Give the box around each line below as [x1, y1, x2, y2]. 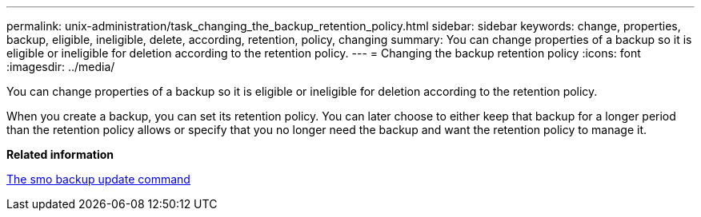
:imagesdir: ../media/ [6, 60, 115, 73]
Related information [6, 148, 114, 161]
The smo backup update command [6, 172, 190, 186]
